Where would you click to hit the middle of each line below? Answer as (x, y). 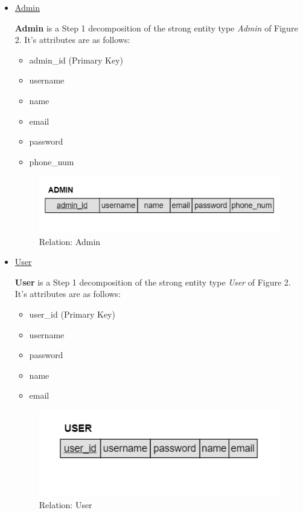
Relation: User (65, 505)
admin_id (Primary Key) (76, 60)
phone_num (52, 161)
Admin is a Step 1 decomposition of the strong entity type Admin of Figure (156, 28)
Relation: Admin (70, 241)
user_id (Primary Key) (72, 314)
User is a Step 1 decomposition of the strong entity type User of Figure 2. (153, 282)
